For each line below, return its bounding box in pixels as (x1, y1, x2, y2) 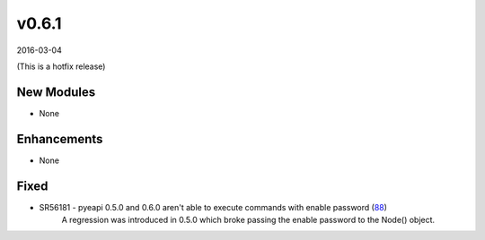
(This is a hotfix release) (16, 61, 106, 72)
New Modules (16, 84, 96, 99)
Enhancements (16, 131, 103, 147)
